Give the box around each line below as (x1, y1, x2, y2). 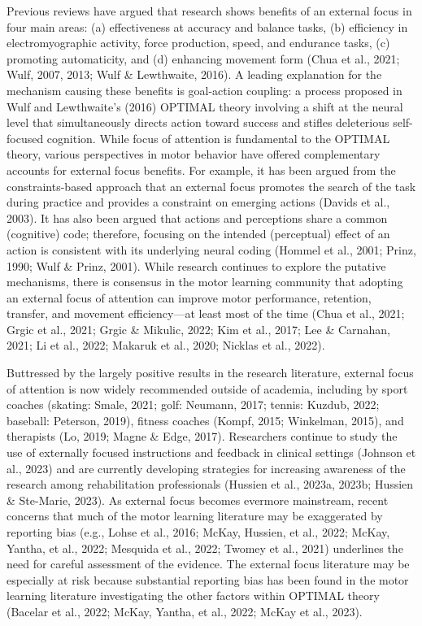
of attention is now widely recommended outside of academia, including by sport (7, 380, 408, 397)
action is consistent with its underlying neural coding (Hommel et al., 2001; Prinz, (7, 241, 416, 258)
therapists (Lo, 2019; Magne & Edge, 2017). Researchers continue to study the (7, 428, 398, 445)
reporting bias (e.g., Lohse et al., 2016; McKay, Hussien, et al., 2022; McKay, (7, 524, 390, 540)
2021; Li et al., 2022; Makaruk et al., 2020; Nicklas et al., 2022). (7, 337, 325, 354)
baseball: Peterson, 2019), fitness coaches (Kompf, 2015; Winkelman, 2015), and (7, 411, 404, 428)
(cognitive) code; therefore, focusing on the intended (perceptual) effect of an (7, 225, 390, 242)
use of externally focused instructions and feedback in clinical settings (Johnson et (7, 444, 416, 461)
